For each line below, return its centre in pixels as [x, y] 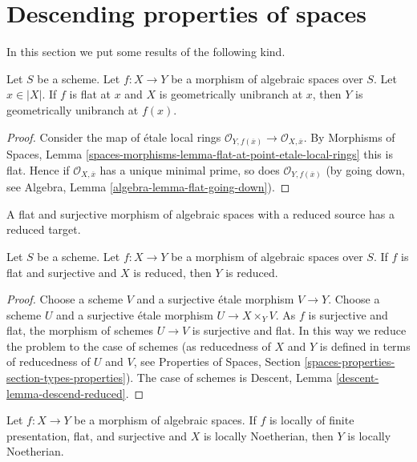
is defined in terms [365, 345]
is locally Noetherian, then [268, 435]
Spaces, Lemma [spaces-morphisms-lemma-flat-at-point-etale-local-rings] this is [200, 154]
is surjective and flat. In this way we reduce [299, 330]
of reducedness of [49, 362]
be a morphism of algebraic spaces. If [165, 420]
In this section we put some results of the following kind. [146, 52]
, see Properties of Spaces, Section [217, 362]
